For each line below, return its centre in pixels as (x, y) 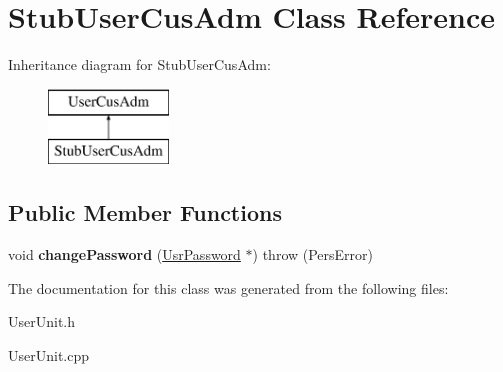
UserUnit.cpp (49, 354)
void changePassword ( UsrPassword (124, 254)
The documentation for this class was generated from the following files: (228, 287)
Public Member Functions (145, 212)
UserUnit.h (42, 321)
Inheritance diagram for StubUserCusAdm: (139, 64)
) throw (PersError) (313, 254)
